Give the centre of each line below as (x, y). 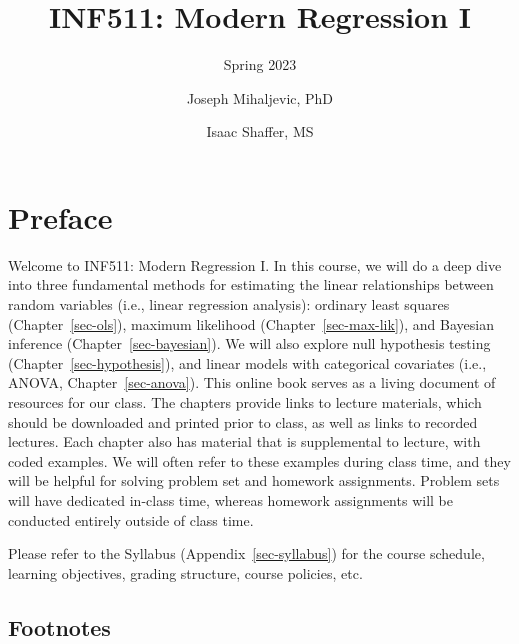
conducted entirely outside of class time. (131, 519)
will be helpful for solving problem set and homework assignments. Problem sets (254, 480)
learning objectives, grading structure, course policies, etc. (185, 572)
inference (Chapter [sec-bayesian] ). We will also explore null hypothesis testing (249, 343)
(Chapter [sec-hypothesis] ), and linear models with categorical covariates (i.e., (247, 362)
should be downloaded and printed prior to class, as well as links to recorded (243, 421)
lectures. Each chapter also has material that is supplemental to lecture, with (244, 441)
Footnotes (59, 626)
